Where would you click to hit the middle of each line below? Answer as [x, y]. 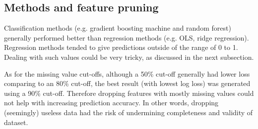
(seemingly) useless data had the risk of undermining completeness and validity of [129, 112]
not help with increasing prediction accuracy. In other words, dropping [111, 103]
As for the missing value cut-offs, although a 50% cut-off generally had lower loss [127, 73]
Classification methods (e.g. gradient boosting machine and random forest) [118, 28]
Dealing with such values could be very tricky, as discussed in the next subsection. [129, 57]
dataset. [16, 122]
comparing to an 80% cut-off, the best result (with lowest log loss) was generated [127, 83]
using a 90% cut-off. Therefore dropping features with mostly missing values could [129, 93]
